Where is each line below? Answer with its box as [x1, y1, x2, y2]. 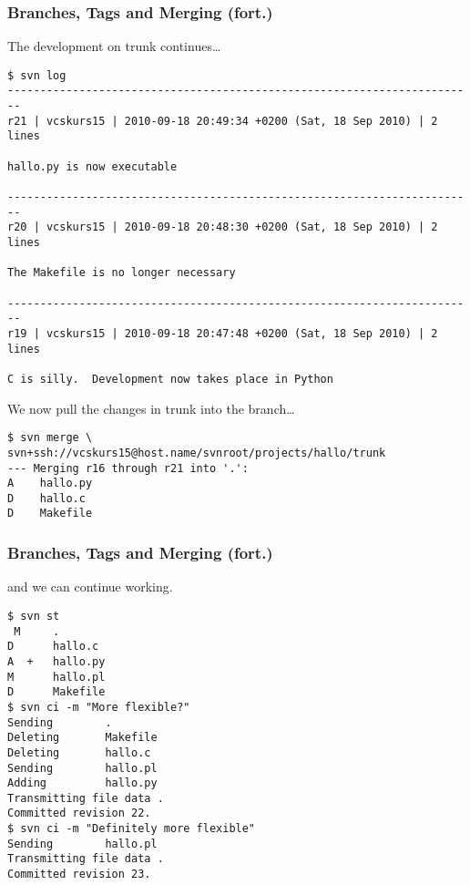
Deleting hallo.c [7, 746, 151, 759]
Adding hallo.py [7, 777, 158, 790]
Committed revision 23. [7, 868, 151, 881]
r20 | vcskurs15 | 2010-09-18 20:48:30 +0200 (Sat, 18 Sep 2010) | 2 [7, 221, 438, 234]
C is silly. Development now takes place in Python [7, 372, 333, 386]
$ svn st [7, 609, 60, 623]
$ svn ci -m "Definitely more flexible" [7, 822, 256, 836]
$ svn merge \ [7, 431, 93, 445]
